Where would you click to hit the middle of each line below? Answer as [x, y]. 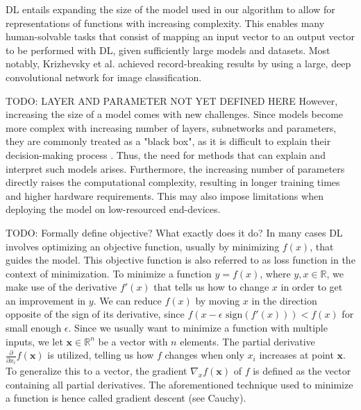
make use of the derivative [61, 287]
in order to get [312, 287]
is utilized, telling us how [101, 355]
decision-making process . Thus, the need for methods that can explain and [166, 154]
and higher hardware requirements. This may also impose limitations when [165, 195]
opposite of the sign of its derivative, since [95, 314]
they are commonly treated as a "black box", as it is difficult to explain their [168, 141]
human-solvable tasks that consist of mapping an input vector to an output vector [180, 36]
